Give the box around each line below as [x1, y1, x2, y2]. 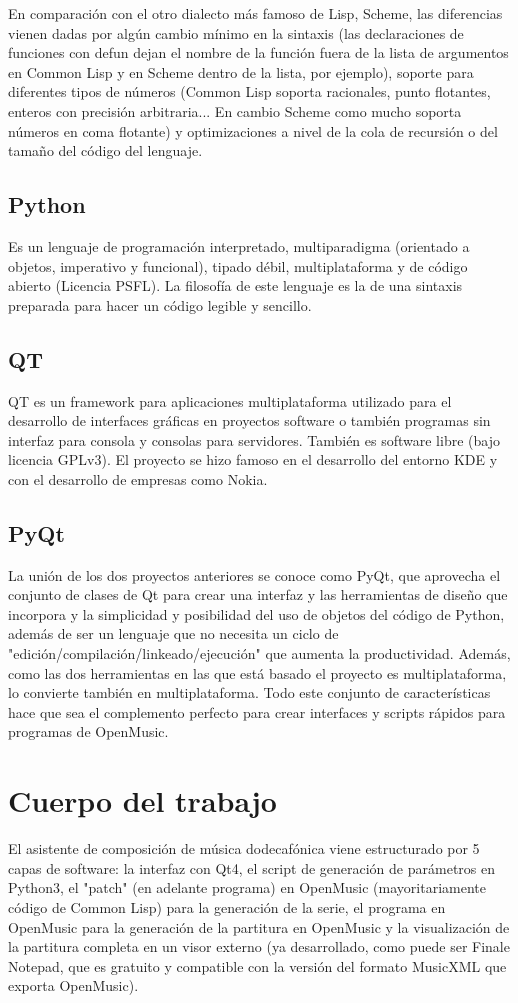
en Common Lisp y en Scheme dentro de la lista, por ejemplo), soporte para [8, 61, 474, 82]
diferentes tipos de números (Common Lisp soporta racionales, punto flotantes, [8, 81, 491, 102]
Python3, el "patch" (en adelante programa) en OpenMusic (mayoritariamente [8, 877, 486, 898]
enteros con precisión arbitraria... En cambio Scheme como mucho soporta [8, 100, 462, 121]
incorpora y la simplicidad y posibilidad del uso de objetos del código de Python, [8, 603, 505, 624]
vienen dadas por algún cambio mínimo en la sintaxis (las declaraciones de [8, 22, 464, 43]
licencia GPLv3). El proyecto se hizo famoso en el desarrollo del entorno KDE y [8, 449, 498, 470]
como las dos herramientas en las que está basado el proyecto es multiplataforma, [8, 662, 507, 683]
